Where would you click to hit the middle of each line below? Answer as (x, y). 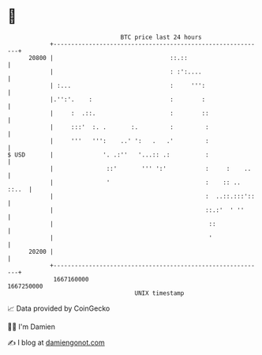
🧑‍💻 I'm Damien (32, 327)
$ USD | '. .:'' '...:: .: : (109, 155)
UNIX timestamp (159, 293)
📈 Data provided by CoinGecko (59, 308)
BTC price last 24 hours (161, 37)
